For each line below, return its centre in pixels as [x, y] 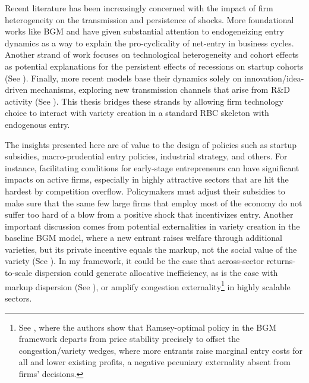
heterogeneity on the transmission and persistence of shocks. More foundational [149, 19]
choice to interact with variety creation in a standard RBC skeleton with [137, 113]
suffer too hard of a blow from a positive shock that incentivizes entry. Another [149, 214]
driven [16, 90]
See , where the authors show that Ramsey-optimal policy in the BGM [148, 327]
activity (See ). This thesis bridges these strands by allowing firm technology [144, 101]
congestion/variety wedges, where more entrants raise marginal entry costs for [160, 350]
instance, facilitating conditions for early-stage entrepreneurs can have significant [152, 167]
